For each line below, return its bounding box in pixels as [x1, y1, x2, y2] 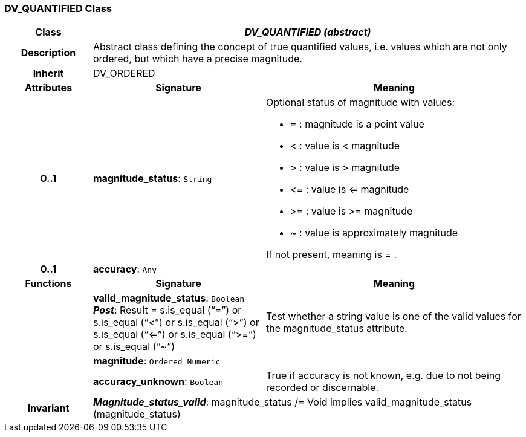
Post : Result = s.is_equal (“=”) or [93, 304, 242, 317]
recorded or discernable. [265, 381, 378, 394]
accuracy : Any [93, 263, 157, 276]
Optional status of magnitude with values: [265, 96, 455, 109]
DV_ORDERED [93, 67, 155, 80]
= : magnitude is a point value [290, 118, 424, 131]
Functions [25, 277, 72, 290]
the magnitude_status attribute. [265, 322, 407, 335]
